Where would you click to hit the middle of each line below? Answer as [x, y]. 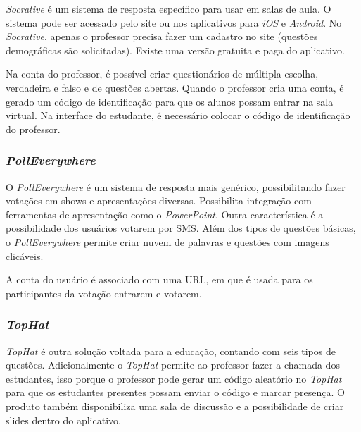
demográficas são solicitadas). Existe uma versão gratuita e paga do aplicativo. [175, 50]
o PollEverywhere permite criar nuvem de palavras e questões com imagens [167, 241]
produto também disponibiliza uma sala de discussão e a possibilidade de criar [175, 406]
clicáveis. [25, 255]
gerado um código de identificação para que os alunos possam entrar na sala [170, 101]
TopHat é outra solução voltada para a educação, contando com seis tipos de [171, 351]
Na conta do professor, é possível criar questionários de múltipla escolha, [162, 74]
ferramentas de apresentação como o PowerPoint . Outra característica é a [165, 214]
